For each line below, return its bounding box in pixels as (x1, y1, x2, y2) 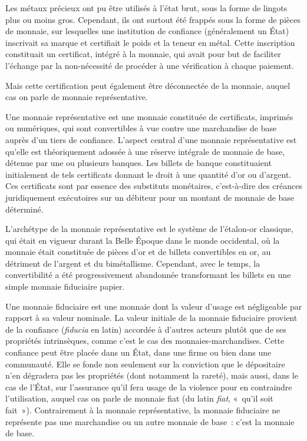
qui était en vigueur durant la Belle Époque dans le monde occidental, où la (5, 234, 280, 246)
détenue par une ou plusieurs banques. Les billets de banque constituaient (5, 157, 272, 169)
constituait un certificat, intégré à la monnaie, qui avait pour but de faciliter (5, 48, 281, 60)
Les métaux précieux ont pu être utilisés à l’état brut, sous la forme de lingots (5, 2, 288, 14)
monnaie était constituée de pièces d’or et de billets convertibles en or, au (5, 246, 271, 258)
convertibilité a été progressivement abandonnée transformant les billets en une (5, 268, 291, 281)
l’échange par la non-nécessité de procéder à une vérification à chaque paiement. (5, 59, 294, 71)
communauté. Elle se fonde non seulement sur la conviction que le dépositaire (5, 357, 285, 370)
